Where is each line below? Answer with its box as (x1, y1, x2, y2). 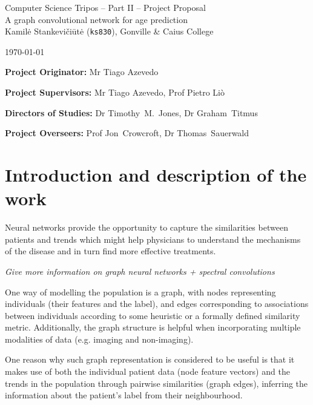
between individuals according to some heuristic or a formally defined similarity (5, 309, 300, 321)
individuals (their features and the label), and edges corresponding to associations (5, 297, 309, 310)
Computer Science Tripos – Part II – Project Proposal (5, 1, 206, 13)
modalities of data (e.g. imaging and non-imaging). (5, 332, 194, 345)
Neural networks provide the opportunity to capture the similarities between (5, 221, 288, 234)
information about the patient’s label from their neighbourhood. (5, 389, 243, 401)
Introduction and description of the (5, 162, 307, 186)
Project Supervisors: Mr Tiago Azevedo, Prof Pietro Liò (5, 86, 225, 99)
